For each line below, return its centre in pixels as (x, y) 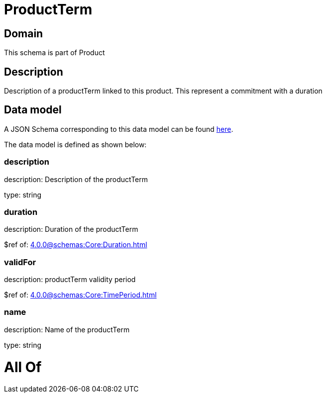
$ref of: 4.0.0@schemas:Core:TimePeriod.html (80, 295)
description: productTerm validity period (70, 280)
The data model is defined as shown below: (75, 144)
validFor (20, 262)
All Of (23, 367)
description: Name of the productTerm (67, 329)
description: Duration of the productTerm (71, 229)
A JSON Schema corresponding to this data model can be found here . (119, 129)
